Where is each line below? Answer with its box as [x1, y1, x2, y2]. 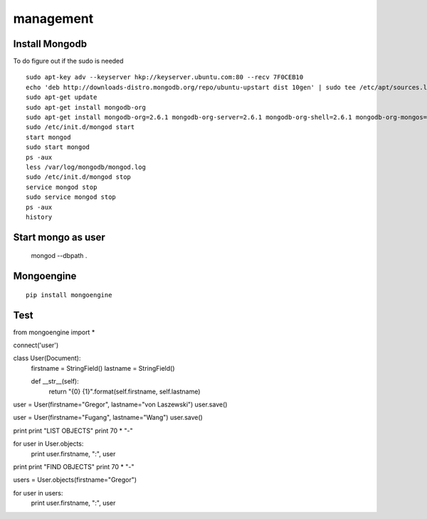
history [26, 212, 53, 221]
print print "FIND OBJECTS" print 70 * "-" [13, 462, 135, 471]
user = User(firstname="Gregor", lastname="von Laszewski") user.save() [13, 400, 228, 408]
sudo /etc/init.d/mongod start [26, 123, 135, 131]
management [13, 11, 94, 26]
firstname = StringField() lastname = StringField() [31, 364, 175, 372]
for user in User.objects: [13, 439, 84, 448]
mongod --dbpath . [31, 252, 88, 260]
